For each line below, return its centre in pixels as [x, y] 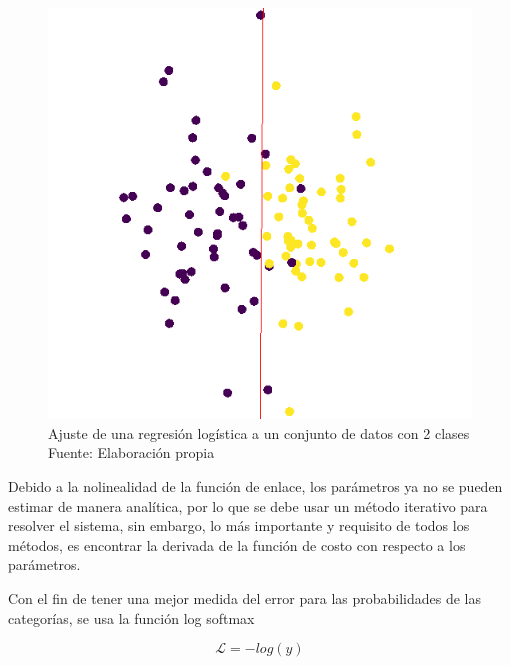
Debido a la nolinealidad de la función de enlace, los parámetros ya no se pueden [255, 486]
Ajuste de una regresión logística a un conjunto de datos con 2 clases [259, 432]
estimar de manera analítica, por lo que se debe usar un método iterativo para [248, 505]
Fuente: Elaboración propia [131, 452]
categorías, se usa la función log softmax [131, 617]
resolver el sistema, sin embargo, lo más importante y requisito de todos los [239, 525]
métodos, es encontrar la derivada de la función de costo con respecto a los [237, 544]
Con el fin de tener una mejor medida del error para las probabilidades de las [245, 597]
